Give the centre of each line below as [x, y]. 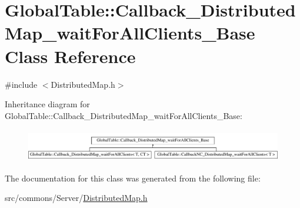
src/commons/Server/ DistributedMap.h [76, 198]
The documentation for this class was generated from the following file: [133, 178]
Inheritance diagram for [47, 104]
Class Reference [70, 56]
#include [21, 84]
